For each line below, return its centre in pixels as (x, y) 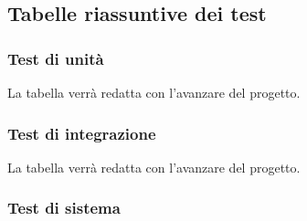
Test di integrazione (82, 133)
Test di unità (56, 58)
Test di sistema (64, 208)
